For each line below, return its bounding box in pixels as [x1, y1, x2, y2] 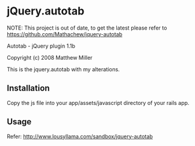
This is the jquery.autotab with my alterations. [7, 65, 120, 73]
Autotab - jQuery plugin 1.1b [7, 42, 76, 49]
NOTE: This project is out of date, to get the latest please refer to [7, 24, 167, 31]
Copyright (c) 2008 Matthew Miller [7, 54, 93, 61]
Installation [7, 83, 50, 94]
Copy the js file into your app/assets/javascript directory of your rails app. [7, 99, 190, 106]
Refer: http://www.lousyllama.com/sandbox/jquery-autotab [7, 133, 153, 140]
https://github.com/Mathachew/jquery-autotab [7, 30, 123, 37]
